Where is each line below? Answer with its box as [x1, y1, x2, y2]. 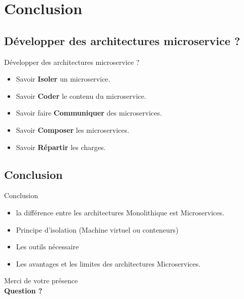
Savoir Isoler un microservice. [16, 73, 111, 84]
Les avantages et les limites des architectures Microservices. [16, 258, 201, 269]
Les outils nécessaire [16, 241, 79, 252]
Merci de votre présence [4, 275, 78, 286]
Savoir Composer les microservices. [16, 124, 129, 135]
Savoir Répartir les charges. [16, 141, 106, 152]
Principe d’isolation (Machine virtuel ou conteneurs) [16, 224, 179, 235]
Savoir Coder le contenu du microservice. [16, 90, 147, 101]
